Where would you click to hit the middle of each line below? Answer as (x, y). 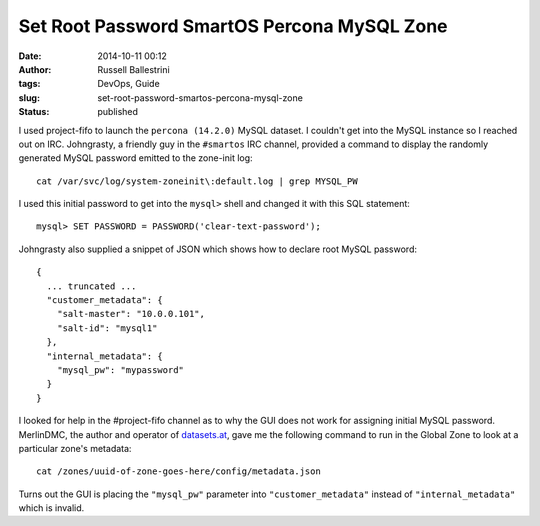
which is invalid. (51, 508)
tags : (29, 84)
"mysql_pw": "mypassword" (120, 369)
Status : (34, 112)
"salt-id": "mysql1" (107, 328)
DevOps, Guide (128, 84)
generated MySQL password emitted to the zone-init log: (136, 158)
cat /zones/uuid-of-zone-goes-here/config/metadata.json (179, 471)
